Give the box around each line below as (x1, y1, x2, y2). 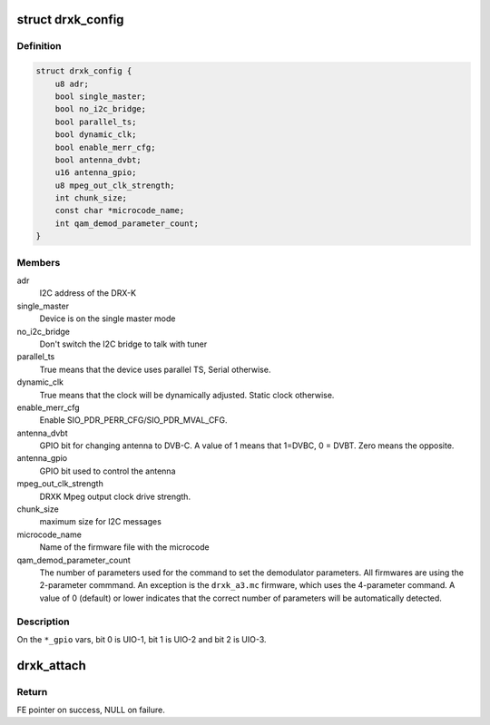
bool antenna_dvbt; (54, 154, 142, 165)
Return (16, 685, 48, 698)
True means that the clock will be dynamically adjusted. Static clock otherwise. (39, 389, 335, 400)
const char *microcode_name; (54, 205, 185, 216)
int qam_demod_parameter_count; (54, 218, 200, 229)
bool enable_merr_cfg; (54, 142, 156, 152)
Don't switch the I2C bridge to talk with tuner (39, 338, 208, 349)
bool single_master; (54, 91, 147, 102)
